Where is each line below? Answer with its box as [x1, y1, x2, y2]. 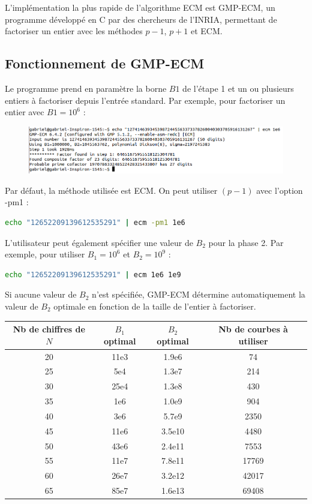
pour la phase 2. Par [208, 236, 284, 248]
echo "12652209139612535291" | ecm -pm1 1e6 [5, 218, 185, 227]
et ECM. [190, 25, 223, 37]
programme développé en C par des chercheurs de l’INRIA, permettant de [5, 13, 277, 25]
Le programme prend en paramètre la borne [5, 82, 167, 94]
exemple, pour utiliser [5, 248, 85, 260]
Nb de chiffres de [13, 323, 85, 335]
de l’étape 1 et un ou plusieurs [182, 82, 294, 94]
